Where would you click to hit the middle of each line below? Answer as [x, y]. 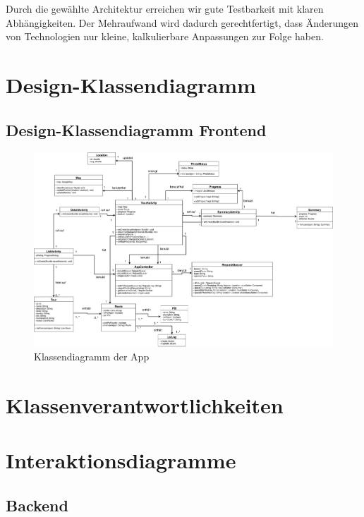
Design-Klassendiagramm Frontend [136, 129]
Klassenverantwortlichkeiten [145, 405]
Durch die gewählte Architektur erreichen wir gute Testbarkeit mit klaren [165, 8]
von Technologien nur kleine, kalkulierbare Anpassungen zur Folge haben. [165, 36]
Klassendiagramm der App [92, 357]
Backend [37, 505]
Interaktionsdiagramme [121, 460]
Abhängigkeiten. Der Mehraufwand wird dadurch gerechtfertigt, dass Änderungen [182, 22]
